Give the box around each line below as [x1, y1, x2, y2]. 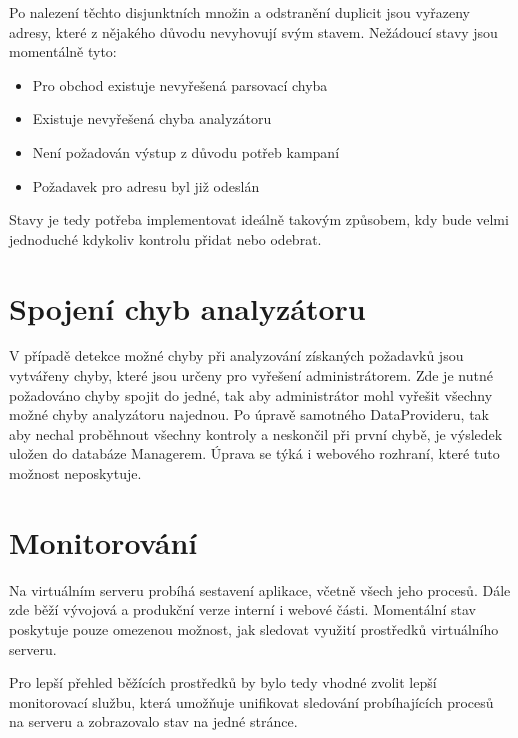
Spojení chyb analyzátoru [9, 287, 366, 328]
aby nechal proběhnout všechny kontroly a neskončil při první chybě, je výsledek [9, 423, 503, 444]
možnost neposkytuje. [9, 463, 142, 484]
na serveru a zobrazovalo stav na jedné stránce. [9, 711, 298, 732]
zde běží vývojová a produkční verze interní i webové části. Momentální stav [9, 599, 476, 620]
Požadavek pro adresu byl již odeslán [32, 175, 260, 196]
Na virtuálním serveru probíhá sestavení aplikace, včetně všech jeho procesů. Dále [9, 579, 511, 600]
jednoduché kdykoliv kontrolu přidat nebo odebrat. [9, 228, 322, 249]
